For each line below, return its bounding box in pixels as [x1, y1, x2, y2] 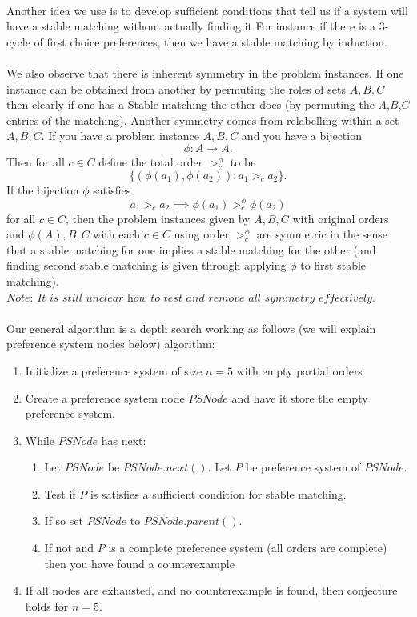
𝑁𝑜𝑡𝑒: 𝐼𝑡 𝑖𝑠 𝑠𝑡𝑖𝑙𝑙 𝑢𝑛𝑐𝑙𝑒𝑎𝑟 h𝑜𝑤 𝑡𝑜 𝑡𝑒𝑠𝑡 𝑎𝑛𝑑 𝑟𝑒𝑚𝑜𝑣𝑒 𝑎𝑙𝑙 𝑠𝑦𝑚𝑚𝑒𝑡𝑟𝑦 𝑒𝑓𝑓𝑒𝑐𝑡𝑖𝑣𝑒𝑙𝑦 [6, 292, 373, 304]
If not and [44, 539, 94, 556]
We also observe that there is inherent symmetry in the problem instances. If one [6, 64, 404, 81]
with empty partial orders [236, 362, 363, 379]
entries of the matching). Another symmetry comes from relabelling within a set [6, 111, 399, 128]
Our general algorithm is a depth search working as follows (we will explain [6, 319, 376, 336]
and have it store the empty [231, 389, 368, 406]
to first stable [300, 257, 367, 274]
